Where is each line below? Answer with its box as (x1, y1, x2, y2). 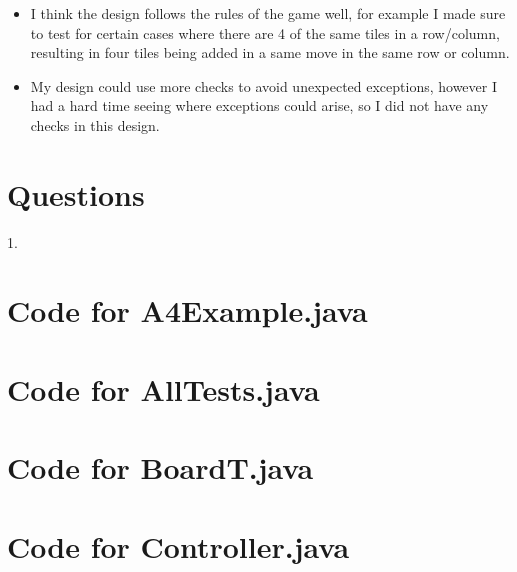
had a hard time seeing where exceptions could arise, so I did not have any (30, 95, 489, 116)
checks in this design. (30, 114, 160, 135)
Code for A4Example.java (7, 290, 368, 331)
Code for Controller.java (7, 525, 350, 566)
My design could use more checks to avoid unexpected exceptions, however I (30, 75, 498, 96)
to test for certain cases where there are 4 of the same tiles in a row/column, (30, 22, 500, 43)
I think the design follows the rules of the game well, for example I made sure (30, 3, 506, 23)
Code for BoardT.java (7, 447, 314, 488)
